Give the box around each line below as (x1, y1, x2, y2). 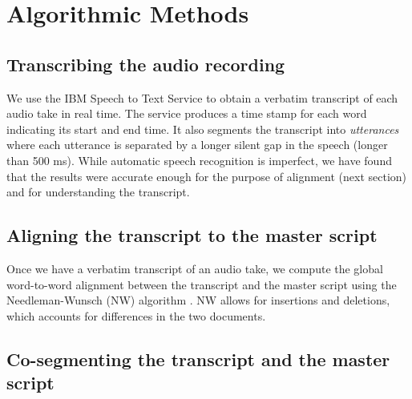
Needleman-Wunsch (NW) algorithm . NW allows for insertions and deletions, (6, 292, 390, 308)
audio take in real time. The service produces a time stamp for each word (6, 105, 367, 122)
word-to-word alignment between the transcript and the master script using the (6, 276, 397, 292)
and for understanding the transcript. (6, 183, 190, 200)
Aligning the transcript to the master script (6, 223, 378, 248)
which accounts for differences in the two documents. (6, 307, 266, 324)
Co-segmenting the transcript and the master (6, 346, 390, 371)
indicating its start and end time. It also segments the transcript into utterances (6, 120, 399, 137)
